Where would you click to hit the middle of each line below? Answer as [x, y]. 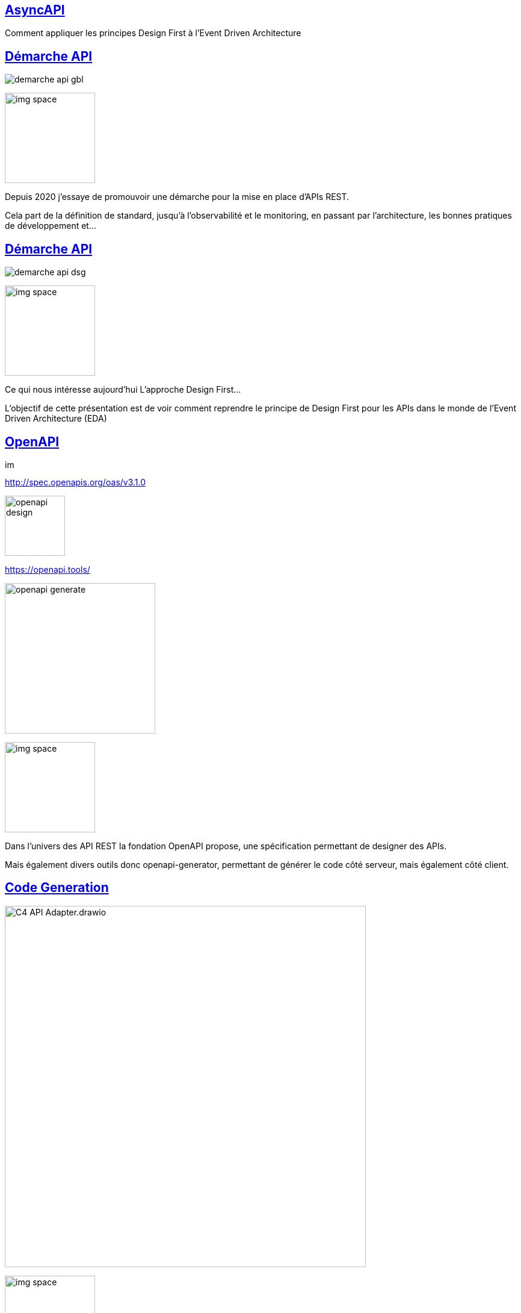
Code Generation [57, 888]
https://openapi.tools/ [48, 569]
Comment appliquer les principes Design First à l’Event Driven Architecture [153, 33]
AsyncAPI [35, 10]
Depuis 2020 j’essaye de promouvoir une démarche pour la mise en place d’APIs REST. [177, 197]
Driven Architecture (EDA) [56, 419]
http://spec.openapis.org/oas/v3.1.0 [76, 482]
